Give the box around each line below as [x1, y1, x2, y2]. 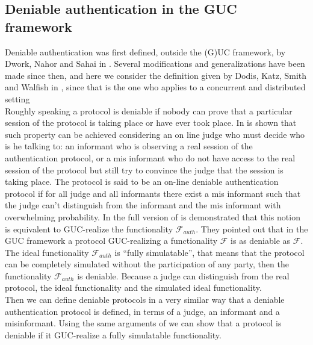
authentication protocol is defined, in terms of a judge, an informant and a [5, 305, 280, 317]
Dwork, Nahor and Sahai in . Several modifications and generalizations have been [5, 57, 305, 70]
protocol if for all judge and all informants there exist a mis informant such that [5, 187, 301, 199]
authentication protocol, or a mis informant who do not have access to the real [5, 151, 296, 164]
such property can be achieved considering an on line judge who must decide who [5, 128, 305, 140]
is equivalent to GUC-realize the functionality [5, 222, 173, 235]
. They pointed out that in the [196, 222, 308, 235]
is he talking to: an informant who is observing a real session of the [5, 140, 253, 152]
